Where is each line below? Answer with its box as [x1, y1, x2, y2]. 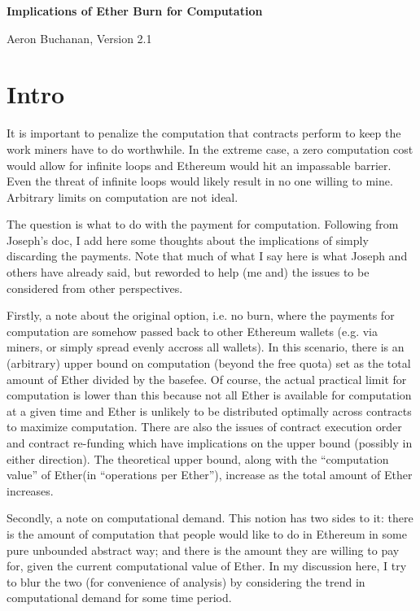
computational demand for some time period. [7, 589, 232, 606]
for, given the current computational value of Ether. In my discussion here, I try [7, 557, 407, 574]
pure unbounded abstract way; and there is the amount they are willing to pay [7, 541, 400, 558]
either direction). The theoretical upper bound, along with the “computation [7, 450, 389, 467]
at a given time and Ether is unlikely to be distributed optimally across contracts [7, 402, 412, 419]
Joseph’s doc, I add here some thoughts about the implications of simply [7, 231, 369, 248]
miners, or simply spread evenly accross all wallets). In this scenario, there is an [7, 338, 405, 356]
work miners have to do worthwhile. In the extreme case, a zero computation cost [7, 140, 413, 157]
